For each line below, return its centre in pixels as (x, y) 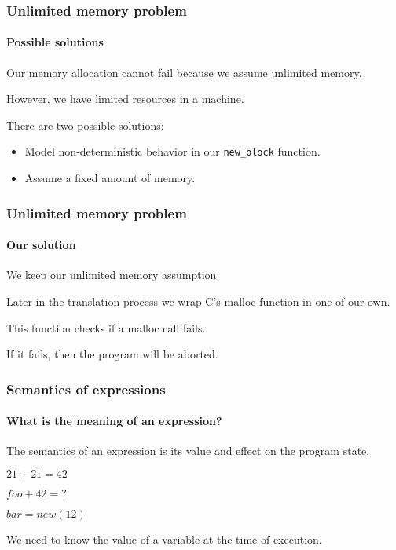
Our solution (41, 245)
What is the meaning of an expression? (114, 421)
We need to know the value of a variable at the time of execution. (164, 539)
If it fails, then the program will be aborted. (112, 354)
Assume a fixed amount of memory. (110, 178)
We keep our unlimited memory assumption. (113, 275)
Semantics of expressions (86, 389)
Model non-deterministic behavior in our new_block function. (172, 151)
